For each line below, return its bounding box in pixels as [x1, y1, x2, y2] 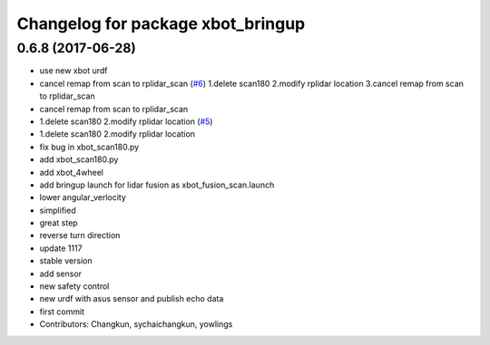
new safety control [39, 281, 110, 292]
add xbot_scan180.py [39, 154, 119, 165]
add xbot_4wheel [39, 167, 104, 177]
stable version [39, 255, 93, 266]
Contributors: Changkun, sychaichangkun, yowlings [39, 319, 233, 330]
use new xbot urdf [39, 65, 108, 76]
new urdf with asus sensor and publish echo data [39, 293, 224, 304]
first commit [39, 306, 85, 317]
